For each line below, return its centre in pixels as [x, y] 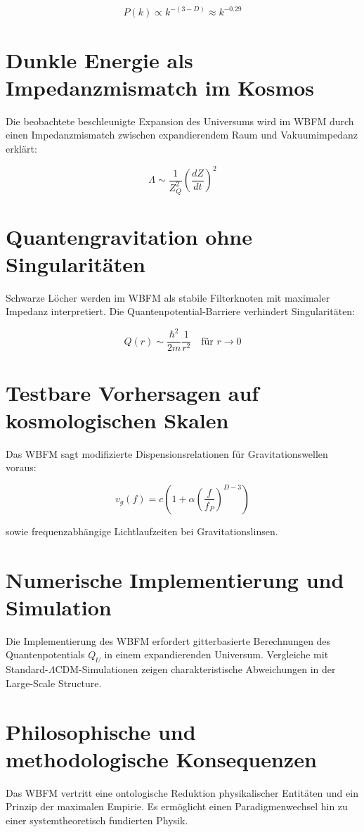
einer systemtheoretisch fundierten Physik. [97, 820]
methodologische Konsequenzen [161, 759]
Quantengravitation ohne [129, 236]
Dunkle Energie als [99, 59]
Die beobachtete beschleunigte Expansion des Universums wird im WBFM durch [180, 121]
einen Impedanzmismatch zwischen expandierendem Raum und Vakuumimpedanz [182, 135]
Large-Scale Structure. [54, 683]
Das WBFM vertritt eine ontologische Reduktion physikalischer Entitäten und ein [182, 792]
